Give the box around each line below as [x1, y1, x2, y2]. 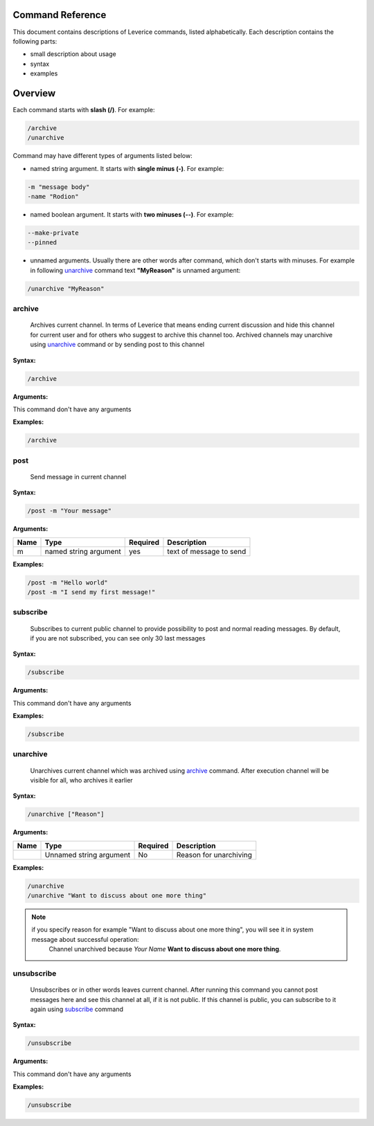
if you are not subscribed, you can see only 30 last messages [30, 634, 206, 642]
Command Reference [12, 9, 107, 21]
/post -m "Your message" [27, 507, 112, 515]
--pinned [27, 239, 57, 247]
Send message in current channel [30, 472, 127, 481]
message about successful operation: [31, 935, 139, 943]
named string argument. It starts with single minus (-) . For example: [30, 164, 224, 172]
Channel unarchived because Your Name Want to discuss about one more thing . [48, 945, 281, 954]
